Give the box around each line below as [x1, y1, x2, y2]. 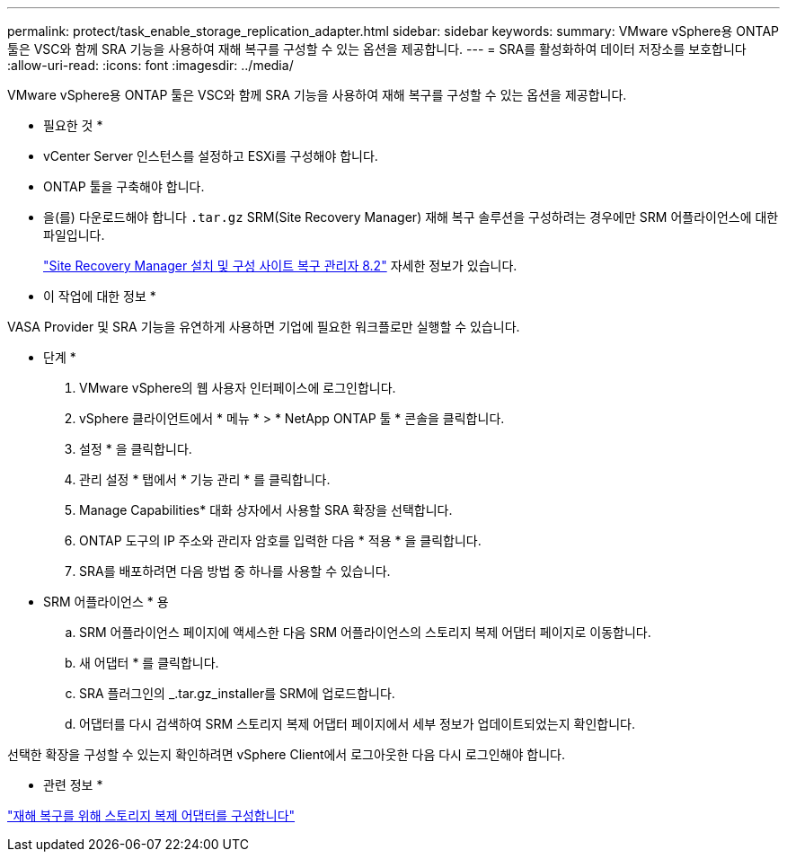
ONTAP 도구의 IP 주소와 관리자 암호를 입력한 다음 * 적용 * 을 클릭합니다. [79, 533, 482, 548]
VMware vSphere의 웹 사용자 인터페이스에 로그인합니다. [79, 380, 396, 395]
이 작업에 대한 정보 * [43, 288, 156, 304]
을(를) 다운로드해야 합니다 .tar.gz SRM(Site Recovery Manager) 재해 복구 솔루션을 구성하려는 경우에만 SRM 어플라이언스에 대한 [43, 209, 779, 225]
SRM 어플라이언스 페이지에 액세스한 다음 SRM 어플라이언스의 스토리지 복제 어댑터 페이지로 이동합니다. [79, 624, 651, 640]
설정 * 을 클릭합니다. [79, 441, 192, 456]
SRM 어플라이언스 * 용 [43, 594, 169, 609]
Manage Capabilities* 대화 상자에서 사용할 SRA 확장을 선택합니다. [79, 502, 453, 518]
